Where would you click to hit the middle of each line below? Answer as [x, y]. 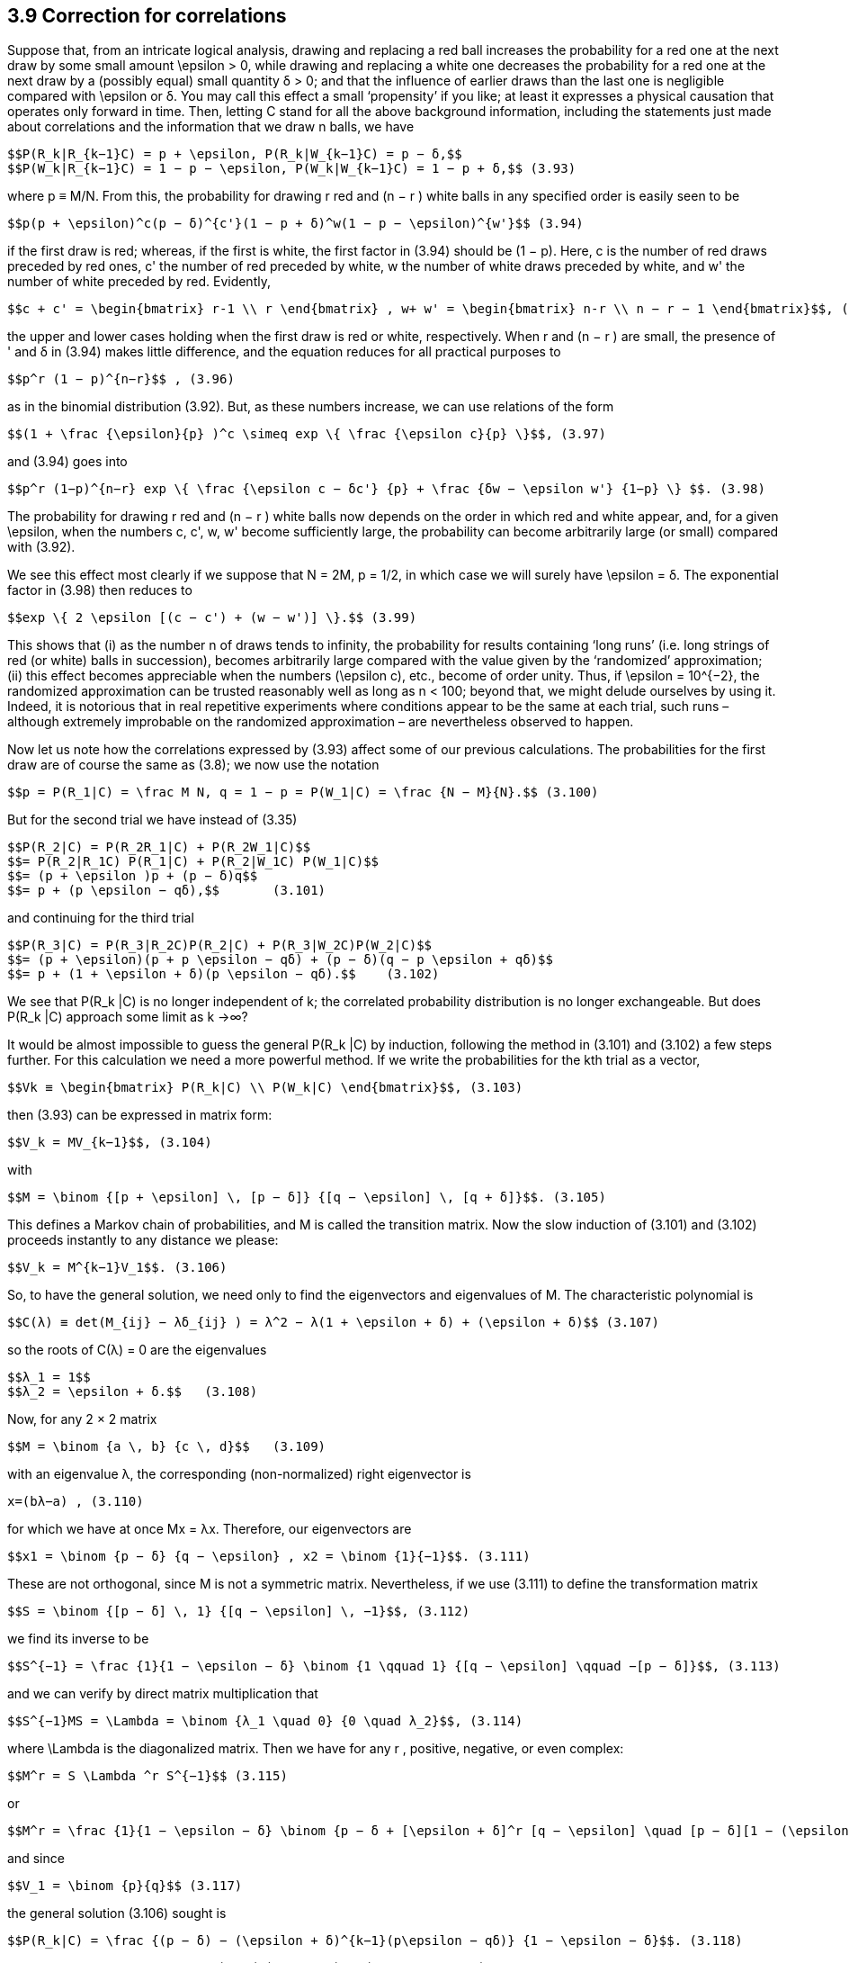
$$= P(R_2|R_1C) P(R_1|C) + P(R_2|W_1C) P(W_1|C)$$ [193, 862]
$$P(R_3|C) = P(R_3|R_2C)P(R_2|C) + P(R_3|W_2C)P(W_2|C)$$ [220, 945]
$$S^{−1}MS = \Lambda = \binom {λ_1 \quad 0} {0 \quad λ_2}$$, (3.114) [265, 1721]
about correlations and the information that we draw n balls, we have [211, 127]
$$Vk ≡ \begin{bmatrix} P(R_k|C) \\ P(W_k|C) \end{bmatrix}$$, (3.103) [265, 1088]
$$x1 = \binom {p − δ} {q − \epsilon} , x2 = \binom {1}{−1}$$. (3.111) [269, 1557]
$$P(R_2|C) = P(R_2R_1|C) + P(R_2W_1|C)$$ [159, 847]
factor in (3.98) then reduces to [100, 590]
